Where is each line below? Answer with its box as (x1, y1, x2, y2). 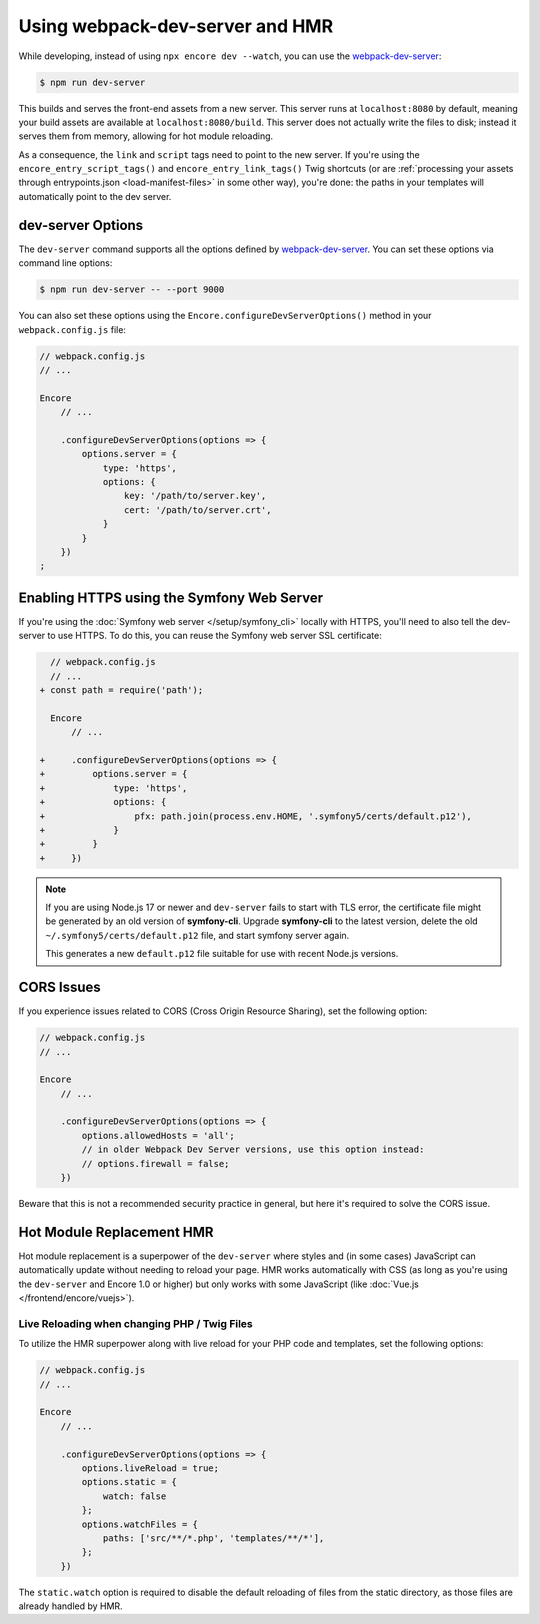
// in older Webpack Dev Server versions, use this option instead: (81, 1144, 425, 1155)
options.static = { (81, 1476, 177, 1488)
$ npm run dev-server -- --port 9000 (39, 284, 225, 295)
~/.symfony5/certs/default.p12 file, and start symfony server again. (45, 929, 350, 941)
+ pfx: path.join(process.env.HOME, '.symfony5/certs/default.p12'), (39, 810, 472, 822)
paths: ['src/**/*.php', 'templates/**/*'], (102, 1532, 325, 1544)
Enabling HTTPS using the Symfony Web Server (18, 589, 324, 606)
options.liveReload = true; (81, 1462, 220, 1474)
